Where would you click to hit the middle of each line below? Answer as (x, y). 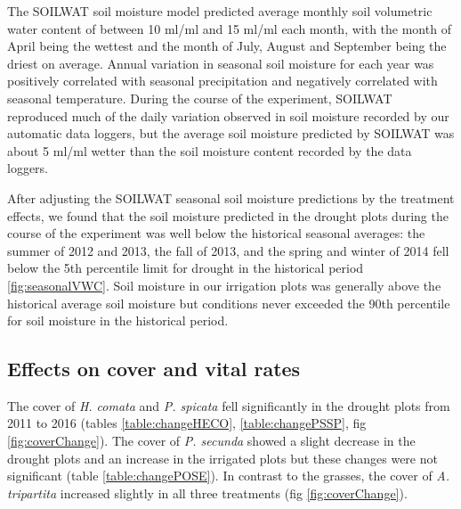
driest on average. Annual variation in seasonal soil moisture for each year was (221, 63)
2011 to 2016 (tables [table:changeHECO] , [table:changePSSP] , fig (187, 423)
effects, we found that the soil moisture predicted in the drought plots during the (228, 215)
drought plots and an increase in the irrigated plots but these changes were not (222, 458)
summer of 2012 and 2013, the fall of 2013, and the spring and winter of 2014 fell (228, 250)
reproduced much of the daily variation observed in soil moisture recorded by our (228, 115)
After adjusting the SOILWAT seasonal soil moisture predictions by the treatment (231, 197)
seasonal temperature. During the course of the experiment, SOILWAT (200, 98)
